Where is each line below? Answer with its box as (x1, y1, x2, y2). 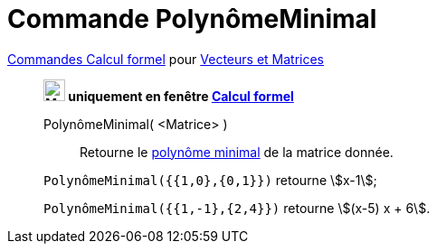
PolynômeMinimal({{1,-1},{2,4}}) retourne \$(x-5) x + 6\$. (43, 200, 431, 216)
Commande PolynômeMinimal (7, 4, 377, 34)
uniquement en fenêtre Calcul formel (68, 88, 294, 104)
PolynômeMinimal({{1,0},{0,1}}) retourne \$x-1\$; (43, 172, 377, 188)
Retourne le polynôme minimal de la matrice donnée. (80, 144, 394, 160)
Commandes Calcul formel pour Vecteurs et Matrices (7, 51, 325, 67)
